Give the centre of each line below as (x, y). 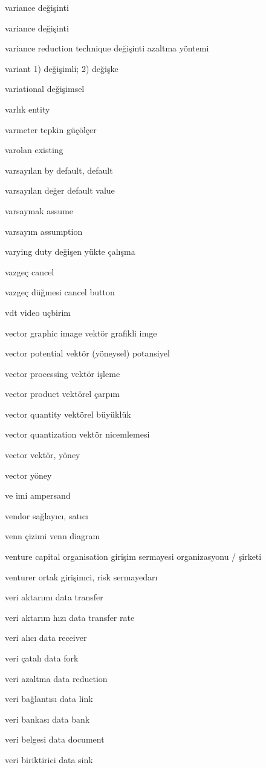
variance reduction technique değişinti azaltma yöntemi (107, 48)
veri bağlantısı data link (49, 699)
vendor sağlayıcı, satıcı (47, 515)
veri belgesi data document (55, 739)
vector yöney (28, 475)
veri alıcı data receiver (46, 638)
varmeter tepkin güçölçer (51, 129)
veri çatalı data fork (42, 658)
